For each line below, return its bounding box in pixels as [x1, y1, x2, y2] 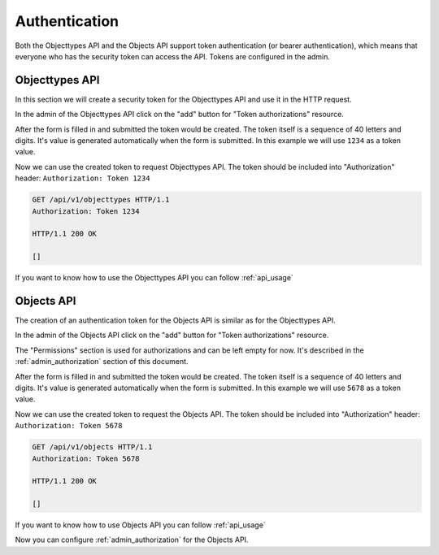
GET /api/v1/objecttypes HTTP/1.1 [32, 195, 170, 205]
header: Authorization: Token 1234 [15, 173, 150, 183]
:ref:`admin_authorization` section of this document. [15, 357, 189, 366]
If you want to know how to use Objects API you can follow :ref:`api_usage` [15, 520, 266, 530]
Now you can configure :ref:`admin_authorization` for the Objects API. [15, 535, 249, 544]
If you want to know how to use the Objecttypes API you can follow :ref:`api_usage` [15, 273, 294, 283]
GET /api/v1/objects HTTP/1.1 [32, 443, 153, 452]
